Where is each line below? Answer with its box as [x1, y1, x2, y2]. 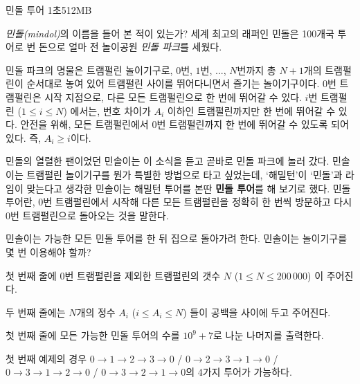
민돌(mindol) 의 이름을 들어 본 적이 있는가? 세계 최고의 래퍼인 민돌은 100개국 [6, 26, 334, 40]
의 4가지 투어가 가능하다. [186, 365, 292, 379]
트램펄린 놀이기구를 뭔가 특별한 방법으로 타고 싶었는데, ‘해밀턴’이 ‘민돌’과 [26, 167, 343, 181]
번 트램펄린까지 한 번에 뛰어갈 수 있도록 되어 [156, 117, 349, 131]
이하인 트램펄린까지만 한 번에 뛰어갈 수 [167, 103, 336, 118]
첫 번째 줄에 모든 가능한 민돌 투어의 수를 [6, 328, 180, 342]
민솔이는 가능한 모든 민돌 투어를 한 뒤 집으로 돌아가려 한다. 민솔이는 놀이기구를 [6, 231, 348, 246]
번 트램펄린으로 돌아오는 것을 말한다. [10, 208, 169, 222]
